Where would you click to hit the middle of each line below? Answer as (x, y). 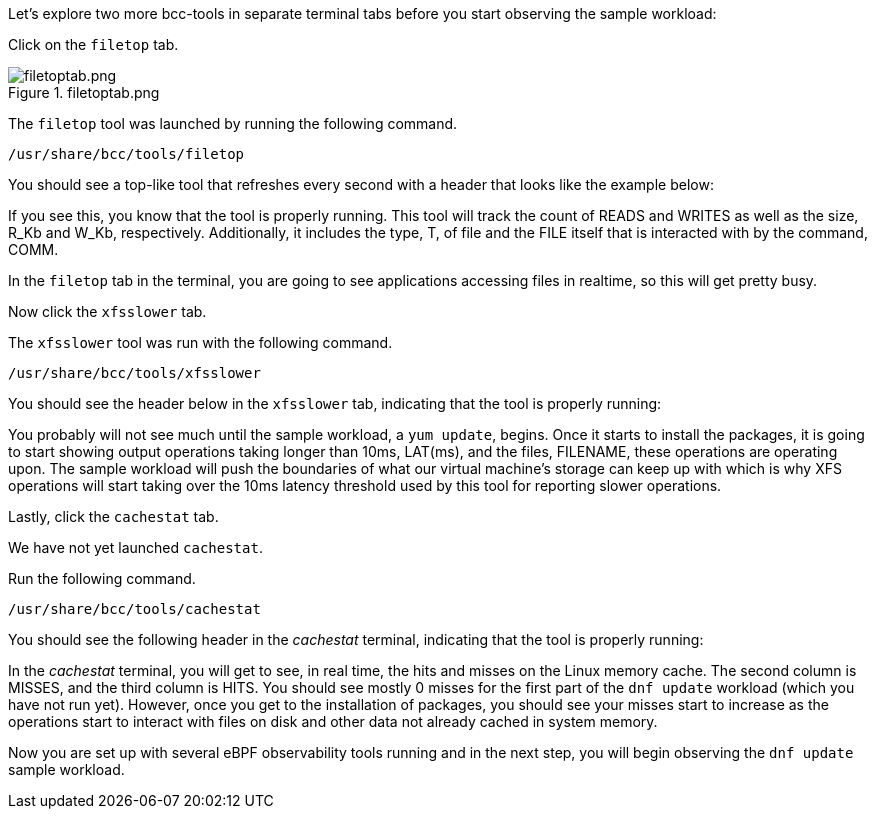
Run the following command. (102, 578)
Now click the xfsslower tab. (107, 311)
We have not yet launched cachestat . (135, 547)
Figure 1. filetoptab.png (84, 92)
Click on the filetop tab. (93, 44)
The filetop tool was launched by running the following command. (233, 123)
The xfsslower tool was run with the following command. (200, 342)
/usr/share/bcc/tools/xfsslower (134, 373)
